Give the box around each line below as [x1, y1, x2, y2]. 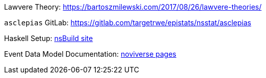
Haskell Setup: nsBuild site [4, 34, 93, 43]
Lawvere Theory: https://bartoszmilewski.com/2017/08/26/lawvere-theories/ [4, 3, 262, 11]
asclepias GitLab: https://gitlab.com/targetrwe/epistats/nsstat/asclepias [4, 18, 251, 27]
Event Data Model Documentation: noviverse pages [4, 50, 176, 58]
